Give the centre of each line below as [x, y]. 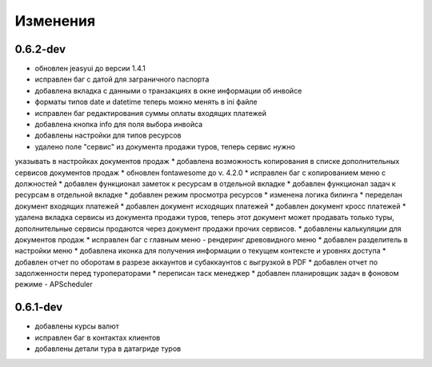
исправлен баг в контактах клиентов [98, 337]
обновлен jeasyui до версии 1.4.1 [90, 69]
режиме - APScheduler [54, 285]
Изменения [55, 21]
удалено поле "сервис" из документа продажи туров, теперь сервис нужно [165, 146]
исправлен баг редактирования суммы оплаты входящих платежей [151, 113]
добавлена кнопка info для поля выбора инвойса [119, 125]
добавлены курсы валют [77, 326]
